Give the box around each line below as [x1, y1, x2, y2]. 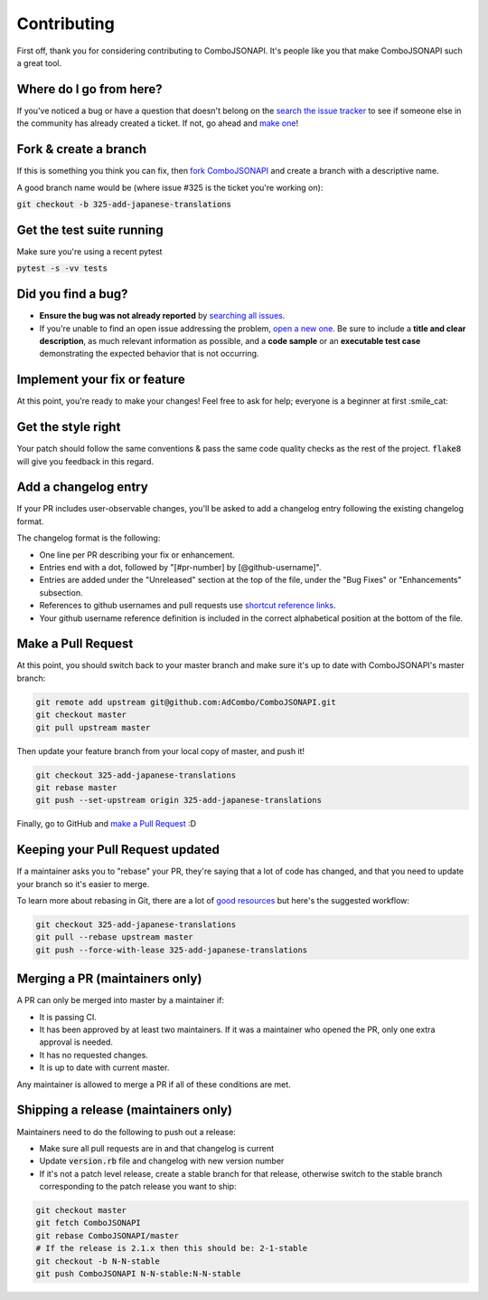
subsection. [39, 587, 83, 597]
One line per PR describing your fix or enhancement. [39, 549, 235, 560]
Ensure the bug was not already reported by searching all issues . [39, 311, 286, 321]
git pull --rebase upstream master [35, 932, 193, 942]
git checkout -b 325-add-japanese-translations [16, 199, 232, 209]
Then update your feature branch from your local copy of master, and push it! [16, 745, 305, 756]
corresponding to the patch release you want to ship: [39, 1181, 237, 1192]
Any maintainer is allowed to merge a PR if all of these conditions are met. [16, 1078, 291, 1090]
